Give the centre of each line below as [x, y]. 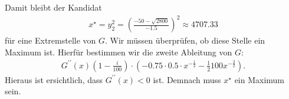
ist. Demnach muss [187, 79]
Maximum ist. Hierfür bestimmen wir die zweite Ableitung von [119, 52]
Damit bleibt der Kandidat [53, 7]
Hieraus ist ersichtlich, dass [54, 79]
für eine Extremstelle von [50, 40]
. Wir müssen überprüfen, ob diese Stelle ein [185, 40]
